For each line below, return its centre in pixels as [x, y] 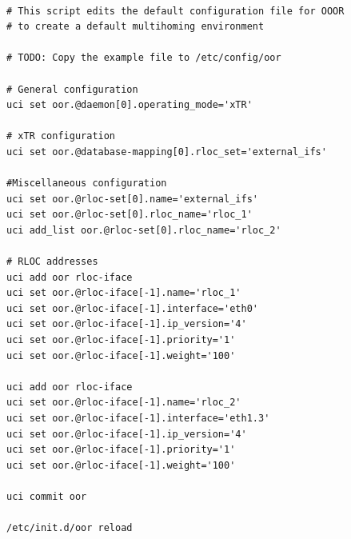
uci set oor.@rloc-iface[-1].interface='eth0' [132, 308]
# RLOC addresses [52, 262]
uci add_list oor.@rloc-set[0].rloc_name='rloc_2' [144, 230]
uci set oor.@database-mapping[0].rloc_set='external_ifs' [167, 152]
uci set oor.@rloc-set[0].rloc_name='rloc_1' [130, 215]
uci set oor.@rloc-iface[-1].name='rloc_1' [124, 293]
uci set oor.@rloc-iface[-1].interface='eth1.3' [138, 419]
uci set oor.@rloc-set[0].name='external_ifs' [132, 199]
